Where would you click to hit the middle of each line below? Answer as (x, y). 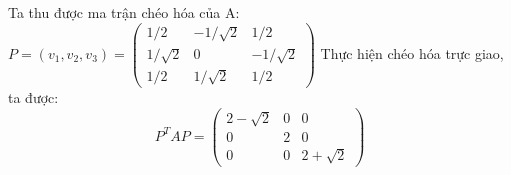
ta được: (33, 97)
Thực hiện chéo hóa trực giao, (412, 52)
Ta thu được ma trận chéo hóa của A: (124, 12)
